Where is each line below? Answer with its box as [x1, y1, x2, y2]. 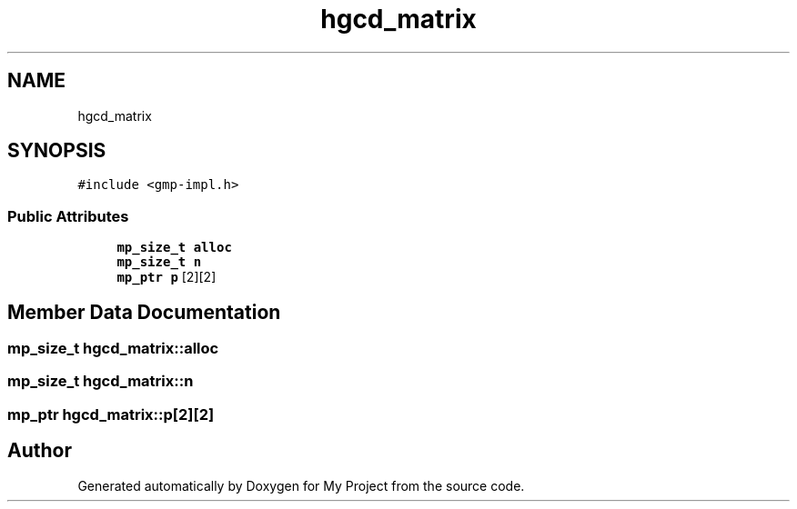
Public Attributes [7, 206, 129, 225]
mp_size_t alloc [116, 240, 232, 255]
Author [7, 439, 72, 463]
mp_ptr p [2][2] [116, 269, 217, 285]
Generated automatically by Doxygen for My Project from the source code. [77, 477, 525, 494]
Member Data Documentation [7, 300, 281, 324]
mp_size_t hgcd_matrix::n [7, 372, 194, 391]
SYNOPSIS [7, 139, 106, 163]
